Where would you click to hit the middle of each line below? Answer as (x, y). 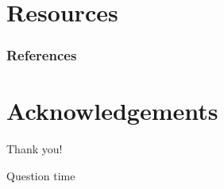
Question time (41, 175)
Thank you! (35, 149)
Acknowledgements (112, 111)
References (42, 55)
